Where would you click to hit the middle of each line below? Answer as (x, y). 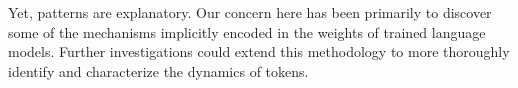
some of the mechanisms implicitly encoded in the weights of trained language (247, 31)
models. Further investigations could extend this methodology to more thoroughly (259, 51)
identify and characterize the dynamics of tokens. (158, 70)
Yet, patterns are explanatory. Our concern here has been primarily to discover (250, 12)
